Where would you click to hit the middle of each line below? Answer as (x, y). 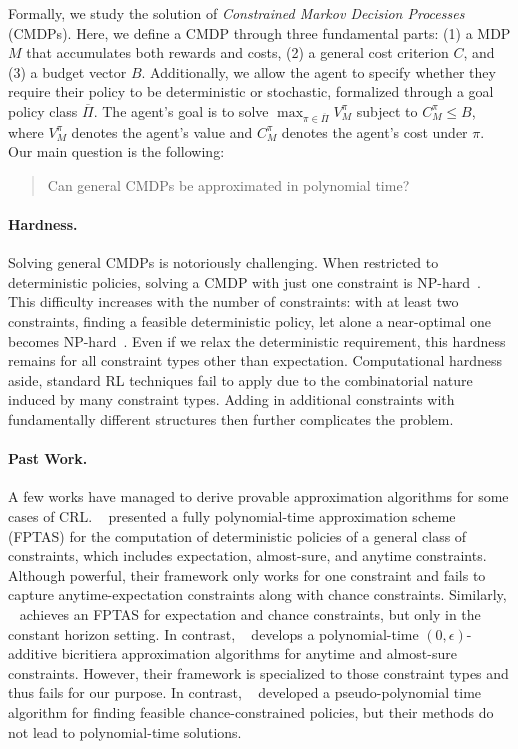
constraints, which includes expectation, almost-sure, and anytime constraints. (247, 555)
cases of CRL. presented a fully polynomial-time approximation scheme (232, 516)
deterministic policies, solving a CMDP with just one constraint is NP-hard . (244, 281)
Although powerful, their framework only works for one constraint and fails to (247, 574)
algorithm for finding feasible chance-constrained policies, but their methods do (251, 711)
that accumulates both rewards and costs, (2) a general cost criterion (237, 52)
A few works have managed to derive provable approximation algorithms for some (258, 496)
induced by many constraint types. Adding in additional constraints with (231, 399)
